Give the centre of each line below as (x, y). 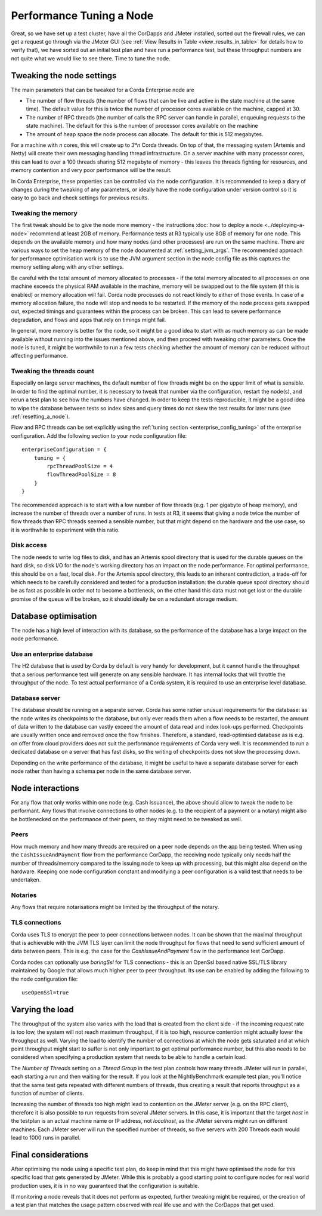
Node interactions (45, 788)
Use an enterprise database (52, 654)
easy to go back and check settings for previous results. (80, 198)
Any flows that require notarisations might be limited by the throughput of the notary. (115, 907)
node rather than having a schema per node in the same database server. (101, 771)
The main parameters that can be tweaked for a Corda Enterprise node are (103, 90)
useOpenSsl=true (45, 992)
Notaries (24, 895)
